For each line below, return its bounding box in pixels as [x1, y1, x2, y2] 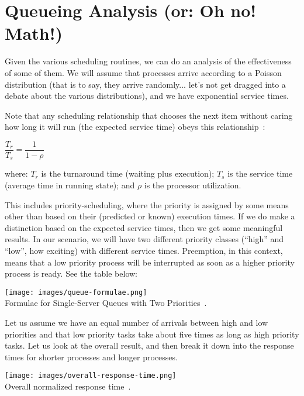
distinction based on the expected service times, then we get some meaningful [5, 221, 283, 233]
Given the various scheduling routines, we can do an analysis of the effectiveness [5, 55, 292, 67]
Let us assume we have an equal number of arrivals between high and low [5, 316, 268, 328]
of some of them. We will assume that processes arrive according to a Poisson [5, 66, 282, 78]
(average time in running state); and [5, 178, 135, 191]
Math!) [5, 21, 63, 45]
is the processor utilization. [144, 178, 241, 191]
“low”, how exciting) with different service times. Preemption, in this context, [5, 244, 283, 256]
